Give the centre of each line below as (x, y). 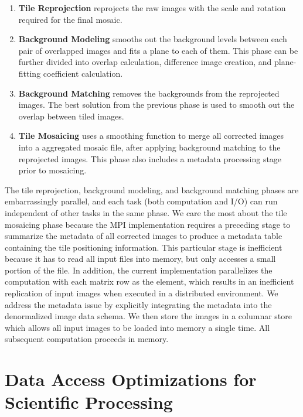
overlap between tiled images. (71, 116)
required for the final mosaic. (70, 19)
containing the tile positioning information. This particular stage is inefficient (144, 247)
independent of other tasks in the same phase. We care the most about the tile (146, 212)
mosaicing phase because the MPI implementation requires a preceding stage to (148, 224)
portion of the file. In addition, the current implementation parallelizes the (139, 270)
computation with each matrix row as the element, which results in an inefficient (149, 281)
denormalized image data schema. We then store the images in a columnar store (149, 316)
